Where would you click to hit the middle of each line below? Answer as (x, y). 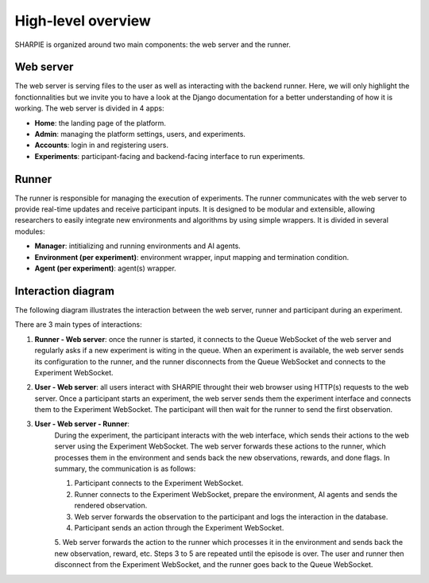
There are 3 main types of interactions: (78, 325)
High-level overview (83, 21)
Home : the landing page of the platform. (100, 122)
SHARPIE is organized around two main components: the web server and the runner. (153, 45)
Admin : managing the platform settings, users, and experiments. (140, 134)
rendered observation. (111, 506)
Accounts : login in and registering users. (101, 145)
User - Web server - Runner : (82, 424)
